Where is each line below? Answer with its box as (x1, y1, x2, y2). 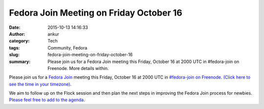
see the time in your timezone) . (9, 81, 72, 87)
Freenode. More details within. (47, 65, 109, 71)
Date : (9, 24, 21, 30)
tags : (9, 44, 20, 51)
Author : (9, 31, 25, 37)
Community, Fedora (47, 44, 88, 51)
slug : (9, 52, 20, 58)
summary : (9, 59, 31, 65)
